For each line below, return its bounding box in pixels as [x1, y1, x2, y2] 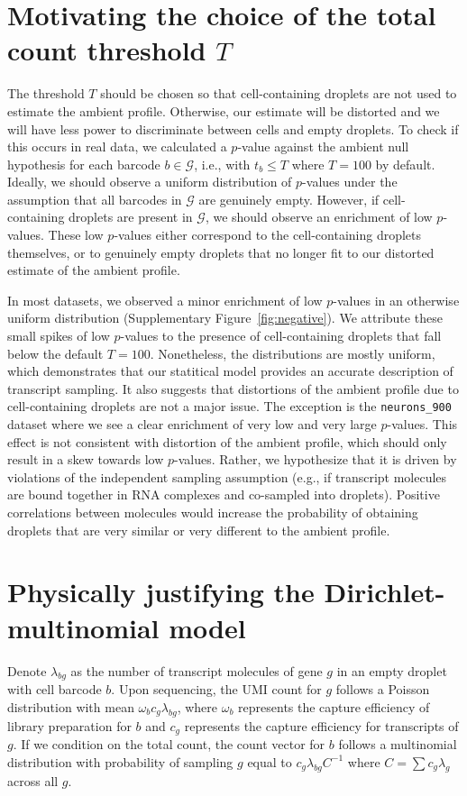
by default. [375, 154, 435, 173]
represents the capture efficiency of [238, 697, 430, 716]
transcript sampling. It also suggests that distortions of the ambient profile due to [7, 379, 459, 398]
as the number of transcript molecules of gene [70, 661, 323, 680]
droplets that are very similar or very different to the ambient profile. [7, 520, 390, 539]
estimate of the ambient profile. [7, 261, 180, 279]
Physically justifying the [7, 573, 315, 610]
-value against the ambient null [237, 137, 409, 156]
